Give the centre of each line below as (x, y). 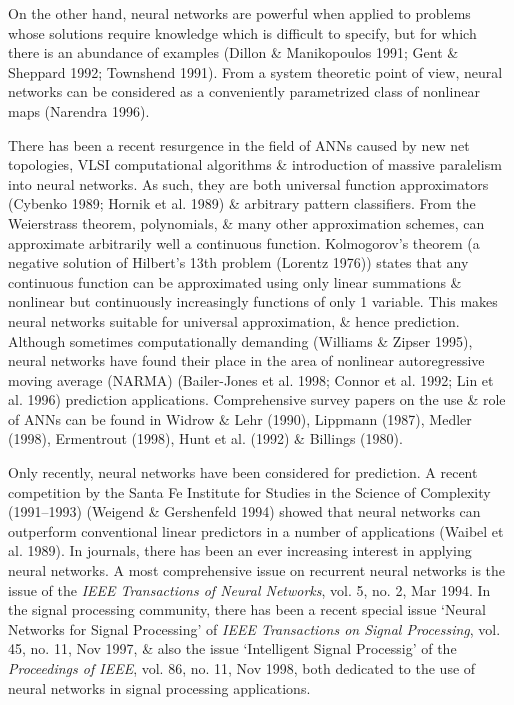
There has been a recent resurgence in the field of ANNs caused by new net (239, 144)
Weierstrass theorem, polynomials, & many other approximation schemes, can (246, 222)
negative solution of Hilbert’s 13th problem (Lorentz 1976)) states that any (238, 262)
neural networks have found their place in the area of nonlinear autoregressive (246, 360)
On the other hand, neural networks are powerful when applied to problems (239, 13)
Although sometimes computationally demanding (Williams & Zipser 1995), (240, 340)
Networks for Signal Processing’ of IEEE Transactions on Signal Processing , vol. (254, 628)
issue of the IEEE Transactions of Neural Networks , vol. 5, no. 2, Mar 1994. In (249, 589)
